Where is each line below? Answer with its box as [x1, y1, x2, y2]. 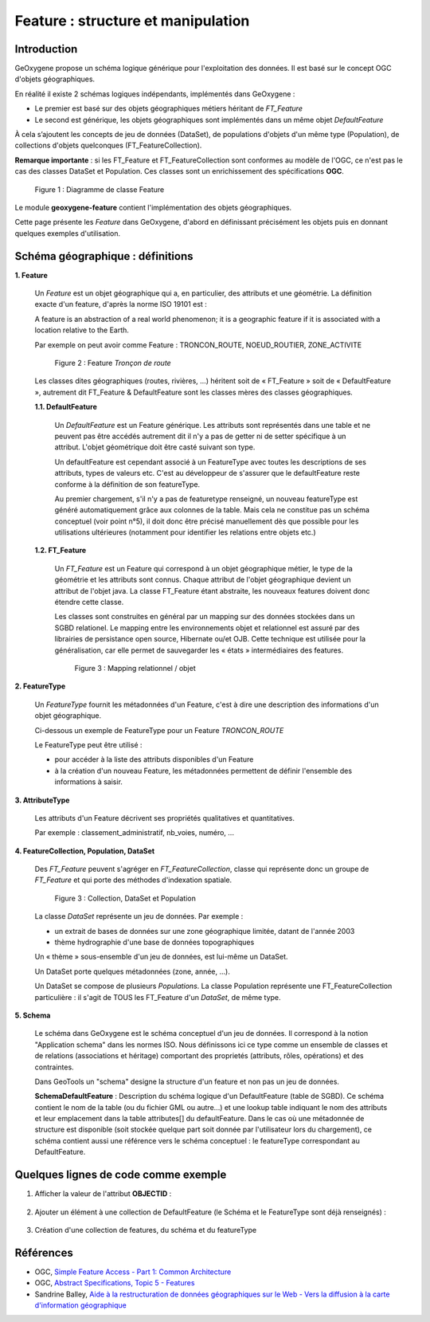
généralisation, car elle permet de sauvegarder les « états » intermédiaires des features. [54, 645, 344, 655]
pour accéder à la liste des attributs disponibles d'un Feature [54, 755, 254, 764]
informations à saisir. [54, 777, 123, 787]
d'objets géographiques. [14, 74, 96, 84]
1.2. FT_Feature [34, 546, 87, 555]
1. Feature [14, 270, 48, 280]
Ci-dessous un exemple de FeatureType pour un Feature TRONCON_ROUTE [34, 725, 284, 735]
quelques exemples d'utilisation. [14, 228, 121, 238]
